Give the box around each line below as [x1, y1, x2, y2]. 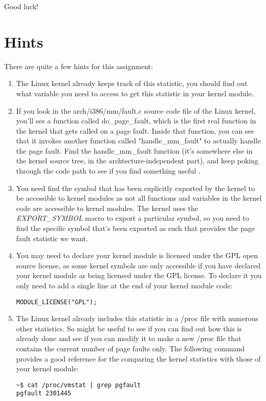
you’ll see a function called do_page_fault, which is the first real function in [16, 115, 256, 126]
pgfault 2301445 [16, 390, 72, 397]
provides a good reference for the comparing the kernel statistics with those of [16, 353, 261, 364]
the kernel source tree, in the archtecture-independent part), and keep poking [16, 155, 259, 166]
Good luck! [4, 1, 39, 11]
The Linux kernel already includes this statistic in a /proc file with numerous [16, 313, 259, 324]
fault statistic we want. [16, 233, 88, 243]
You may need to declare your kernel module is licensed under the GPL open [16, 250, 258, 261]
